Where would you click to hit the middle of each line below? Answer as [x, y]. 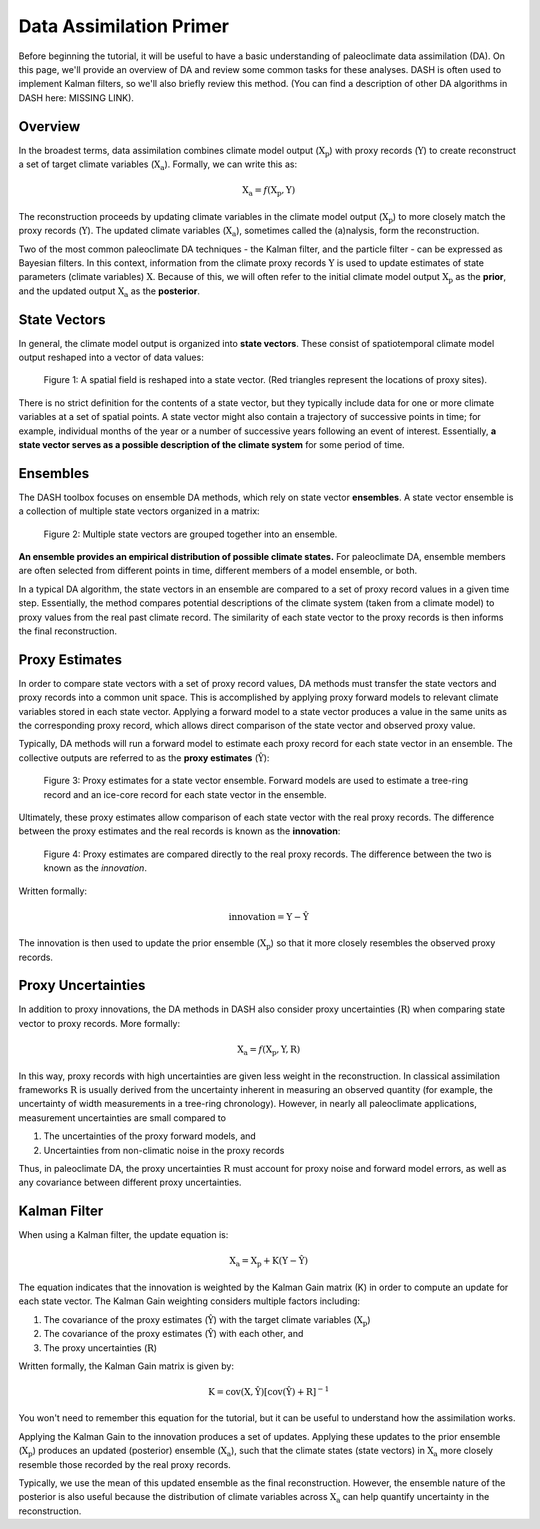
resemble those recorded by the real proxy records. [125, 1464]
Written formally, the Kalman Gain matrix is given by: [126, 1366]
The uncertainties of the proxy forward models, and [150, 1136]
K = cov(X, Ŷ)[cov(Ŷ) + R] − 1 [269, 1391]
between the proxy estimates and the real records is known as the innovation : [179, 831]
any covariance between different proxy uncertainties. [130, 1182]
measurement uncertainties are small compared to [122, 1117]
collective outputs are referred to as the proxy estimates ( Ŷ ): [144, 757]
